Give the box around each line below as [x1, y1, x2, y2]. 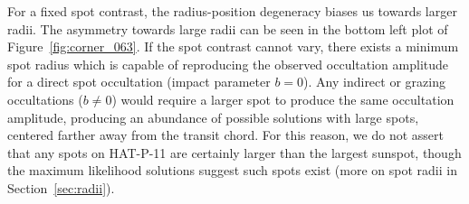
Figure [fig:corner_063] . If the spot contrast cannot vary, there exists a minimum [7, 37, 459, 56]
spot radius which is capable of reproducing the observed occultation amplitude [7, 54, 449, 73]
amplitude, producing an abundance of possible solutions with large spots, [7, 107, 419, 126]
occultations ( [7, 89, 83, 108]
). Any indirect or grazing [303, 72, 445, 91]
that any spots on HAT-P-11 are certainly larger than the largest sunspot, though [7, 143, 462, 162]
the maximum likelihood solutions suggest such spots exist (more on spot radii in [7, 161, 457, 180]
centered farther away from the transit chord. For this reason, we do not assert [7, 125, 444, 144]
